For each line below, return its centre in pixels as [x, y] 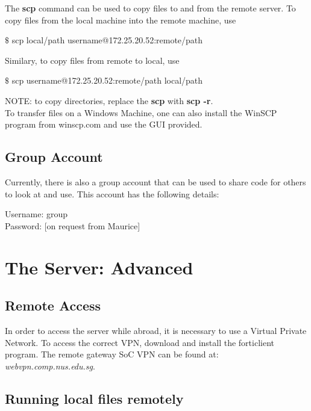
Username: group [36, 214]
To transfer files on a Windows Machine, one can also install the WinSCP [141, 112]
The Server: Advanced [99, 267]
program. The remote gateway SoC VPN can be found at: [112, 354]
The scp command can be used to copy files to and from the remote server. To [150, 8]
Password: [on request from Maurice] [73, 225]
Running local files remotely [94, 398]
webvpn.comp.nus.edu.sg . [50, 366]
